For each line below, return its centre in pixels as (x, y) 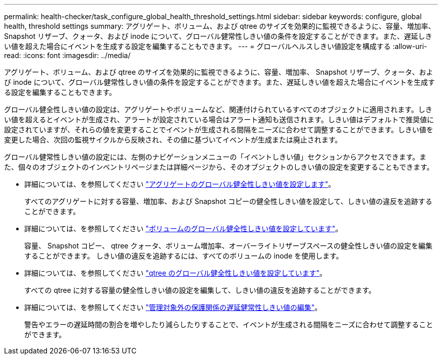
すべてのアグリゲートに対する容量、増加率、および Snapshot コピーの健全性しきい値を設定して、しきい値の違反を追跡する (228, 201)
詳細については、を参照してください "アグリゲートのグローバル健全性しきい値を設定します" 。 (180, 184)
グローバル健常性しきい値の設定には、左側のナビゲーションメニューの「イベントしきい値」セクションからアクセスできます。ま (215, 157)
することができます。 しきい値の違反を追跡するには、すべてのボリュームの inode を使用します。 (184, 256)
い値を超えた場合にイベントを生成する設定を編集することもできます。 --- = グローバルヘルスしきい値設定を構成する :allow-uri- (216, 46)
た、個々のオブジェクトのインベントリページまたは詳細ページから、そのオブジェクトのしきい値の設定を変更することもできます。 (219, 167)
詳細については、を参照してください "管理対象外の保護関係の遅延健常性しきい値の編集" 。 (173, 307)
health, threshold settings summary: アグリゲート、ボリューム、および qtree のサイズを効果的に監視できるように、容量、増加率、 (220, 26)
